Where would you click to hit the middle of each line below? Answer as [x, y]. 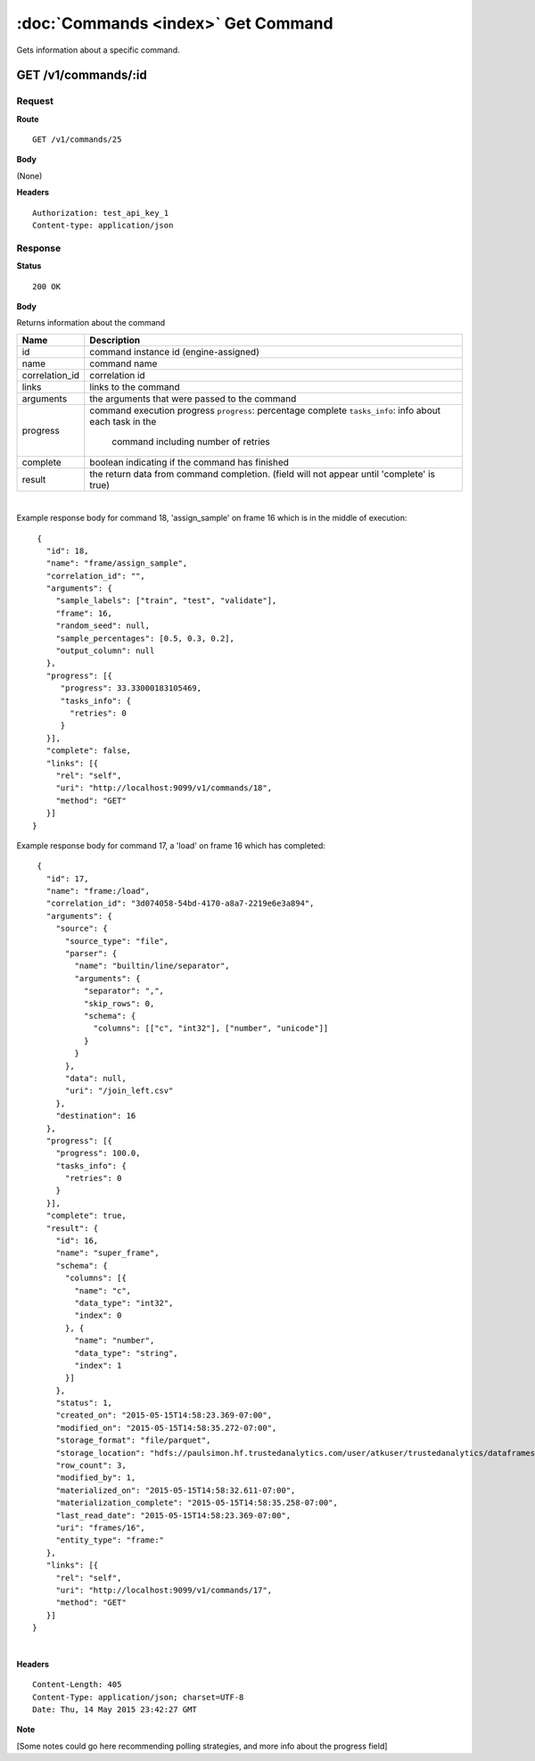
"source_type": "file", [117, 941]
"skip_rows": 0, [119, 1003]
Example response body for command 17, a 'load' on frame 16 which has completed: [171, 845]
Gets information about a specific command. [98, 50]
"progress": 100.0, [98, 1153]
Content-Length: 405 [77, 1685]
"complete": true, [86, 1216]
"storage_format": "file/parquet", [133, 1440]
